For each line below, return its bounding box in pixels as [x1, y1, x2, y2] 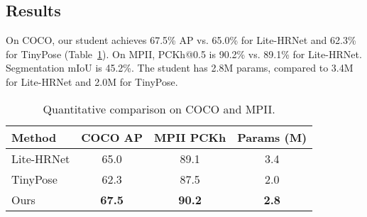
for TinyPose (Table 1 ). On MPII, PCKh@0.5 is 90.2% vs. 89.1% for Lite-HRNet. [6, 46, 362, 61]
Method [11, 128, 57, 145]
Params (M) [237, 128, 307, 145]
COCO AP [81, 128, 143, 145]
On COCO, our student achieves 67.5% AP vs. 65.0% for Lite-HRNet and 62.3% [6, 33, 356, 48]
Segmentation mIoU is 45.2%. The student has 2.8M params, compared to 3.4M [6, 60, 354, 75]
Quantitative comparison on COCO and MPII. [43, 100, 275, 117]
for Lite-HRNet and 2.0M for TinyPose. [6, 74, 178, 89]
